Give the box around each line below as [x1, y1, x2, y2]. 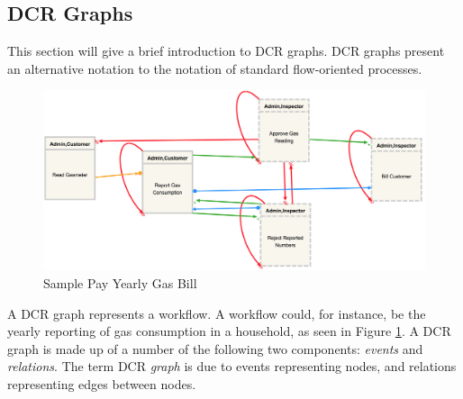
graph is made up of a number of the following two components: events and [7, 339, 423, 358]
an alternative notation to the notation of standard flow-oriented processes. [7, 59, 422, 77]
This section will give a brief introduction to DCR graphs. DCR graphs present [7, 41, 445, 60]
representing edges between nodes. [7, 374, 196, 393]
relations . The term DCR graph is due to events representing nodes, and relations [7, 357, 457, 376]
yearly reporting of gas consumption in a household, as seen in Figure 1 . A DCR [7, 322, 451, 340]
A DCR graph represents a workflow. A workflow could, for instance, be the [7, 304, 426, 322]
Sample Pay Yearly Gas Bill [43, 273, 197, 292]
